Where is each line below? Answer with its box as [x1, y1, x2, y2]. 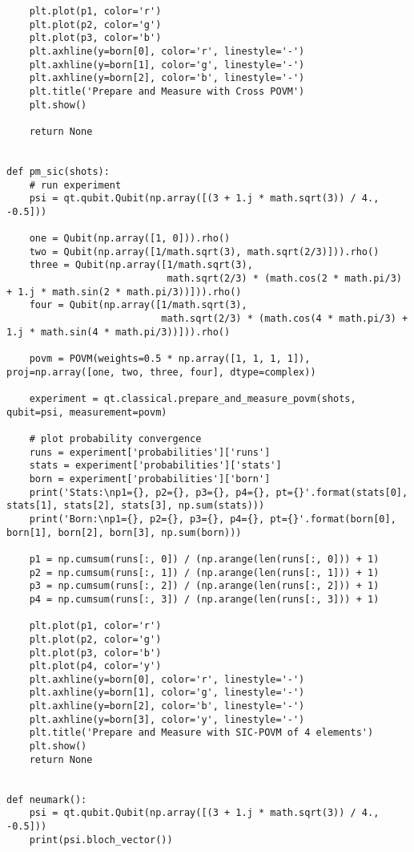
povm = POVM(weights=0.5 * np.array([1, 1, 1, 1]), [29, 353, 311, 365]
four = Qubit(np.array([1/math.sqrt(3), [29, 299, 247, 311]
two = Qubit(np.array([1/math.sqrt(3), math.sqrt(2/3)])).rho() [29, 245, 380, 258]
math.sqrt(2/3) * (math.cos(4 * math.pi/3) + [161, 313, 408, 325]
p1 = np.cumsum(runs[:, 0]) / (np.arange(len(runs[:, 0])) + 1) [29, 553, 380, 565]
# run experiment [29, 179, 122, 191]
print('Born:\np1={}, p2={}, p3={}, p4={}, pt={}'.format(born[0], [29, 513, 396, 525]
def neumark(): [6, 793, 87, 805]
